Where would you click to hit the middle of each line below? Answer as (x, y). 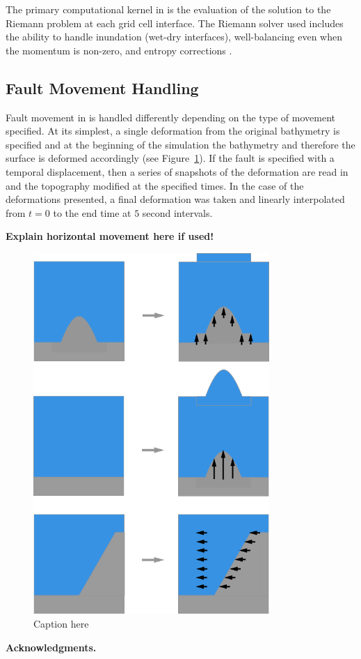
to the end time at (92, 212)
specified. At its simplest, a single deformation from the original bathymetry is (173, 131)
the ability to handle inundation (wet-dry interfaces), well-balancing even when (174, 37)
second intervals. (177, 212)
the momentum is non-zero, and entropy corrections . (119, 50)
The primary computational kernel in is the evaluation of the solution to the (168, 9)
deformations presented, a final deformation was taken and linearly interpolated (175, 199)
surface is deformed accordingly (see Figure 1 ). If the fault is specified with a (170, 158)
